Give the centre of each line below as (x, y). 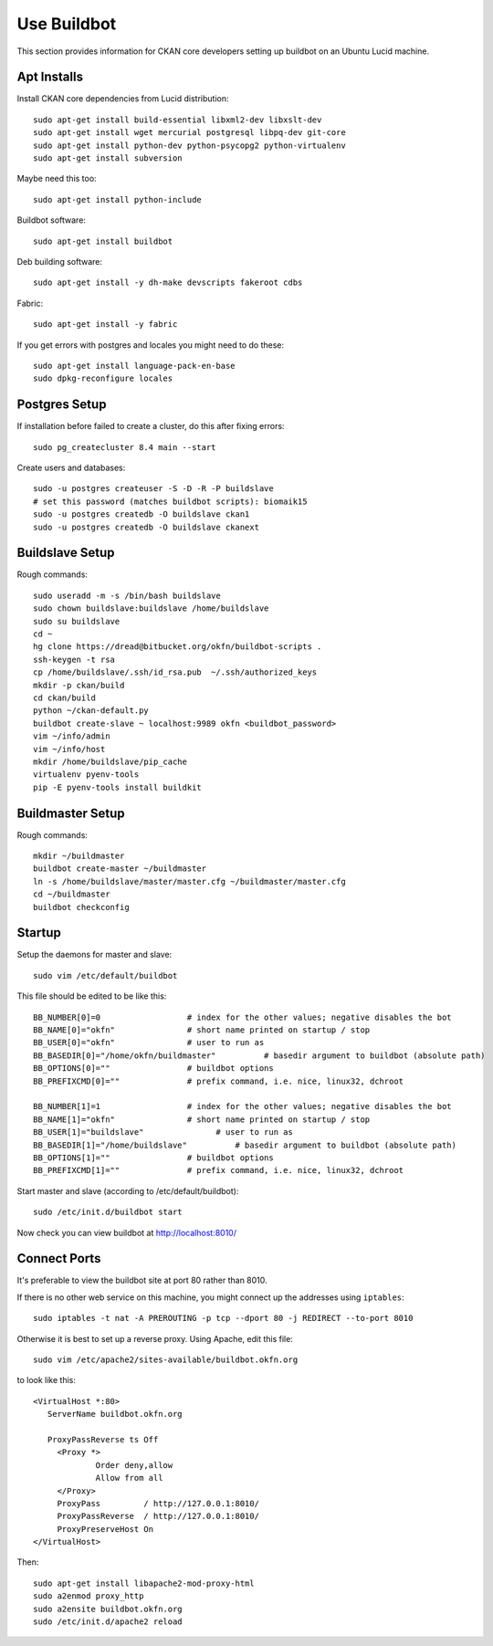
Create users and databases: (71, 467)
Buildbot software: (52, 220)
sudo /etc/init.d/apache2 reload (108, 1622)
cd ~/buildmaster (72, 894)
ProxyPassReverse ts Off (103, 1439)
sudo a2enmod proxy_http (89, 1596)
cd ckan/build (64, 697)
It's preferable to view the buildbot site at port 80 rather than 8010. (142, 1280)
